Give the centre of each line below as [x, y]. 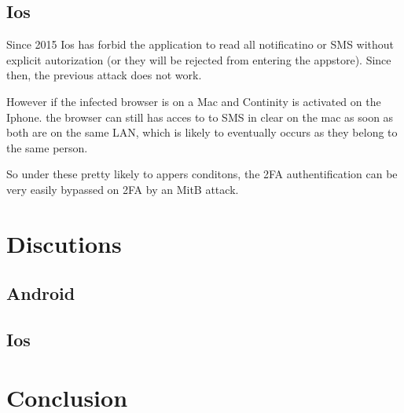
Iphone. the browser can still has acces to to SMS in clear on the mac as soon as [200, 117]
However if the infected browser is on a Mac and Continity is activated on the [194, 101]
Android [41, 293]
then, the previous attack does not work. [104, 75]
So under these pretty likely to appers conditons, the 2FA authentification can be [202, 174]
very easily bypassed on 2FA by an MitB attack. [123, 189]
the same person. [47, 147]
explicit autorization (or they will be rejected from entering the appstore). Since [199, 59]
